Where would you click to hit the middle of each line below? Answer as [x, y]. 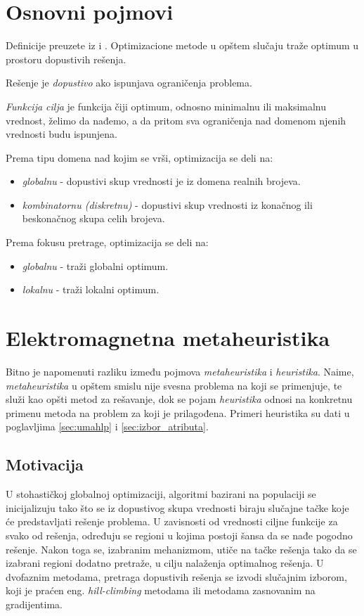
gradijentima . [34, 604]
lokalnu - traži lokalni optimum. [91, 289]
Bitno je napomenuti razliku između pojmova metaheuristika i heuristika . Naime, [180, 371]
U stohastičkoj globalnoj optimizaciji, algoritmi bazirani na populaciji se [161, 494]
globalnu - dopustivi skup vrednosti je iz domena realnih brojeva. [161, 181]
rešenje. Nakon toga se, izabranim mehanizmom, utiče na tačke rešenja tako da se [181, 549]
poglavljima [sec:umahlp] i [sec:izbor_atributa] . [107, 426]
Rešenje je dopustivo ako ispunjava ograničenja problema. [129, 83]
